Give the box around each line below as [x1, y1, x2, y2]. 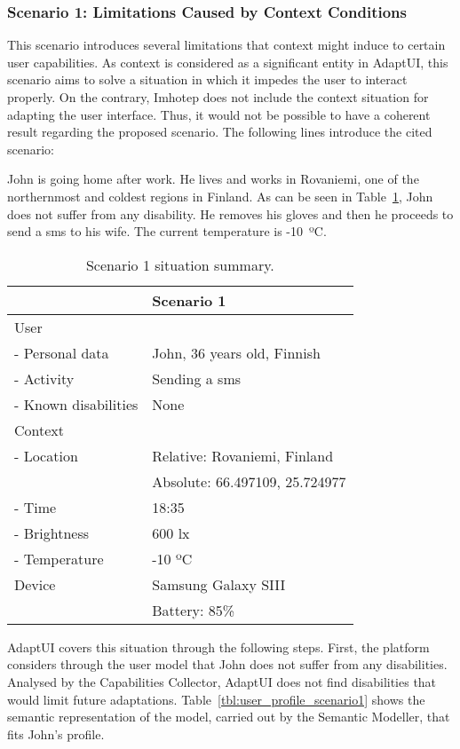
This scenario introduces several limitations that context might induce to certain [7, 35, 446, 54]
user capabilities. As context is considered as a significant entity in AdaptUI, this [7, 52, 448, 71]
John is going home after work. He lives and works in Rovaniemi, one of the [7, 170, 419, 188]
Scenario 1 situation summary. [85, 254, 274, 275]
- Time [14, 496, 57, 517]
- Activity [14, 367, 75, 389]
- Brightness [14, 522, 89, 543]
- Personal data [14, 342, 109, 363]
